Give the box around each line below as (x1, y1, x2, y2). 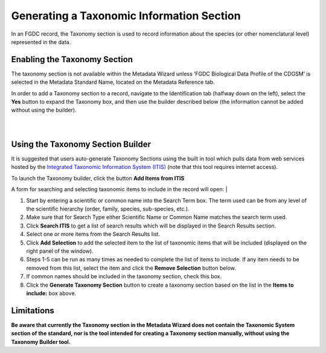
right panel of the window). (26, 247, 94, 255)
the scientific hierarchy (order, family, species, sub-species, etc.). (26, 205, 190, 212)
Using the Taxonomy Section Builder (11, 139, 151, 149)
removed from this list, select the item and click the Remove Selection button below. (26, 264, 237, 272)
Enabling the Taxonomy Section (11, 54, 133, 65)
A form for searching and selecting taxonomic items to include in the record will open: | (11, 186, 228, 193)
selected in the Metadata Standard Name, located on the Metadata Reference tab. (11, 78, 215, 86)
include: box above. (26, 290, 77, 297)
